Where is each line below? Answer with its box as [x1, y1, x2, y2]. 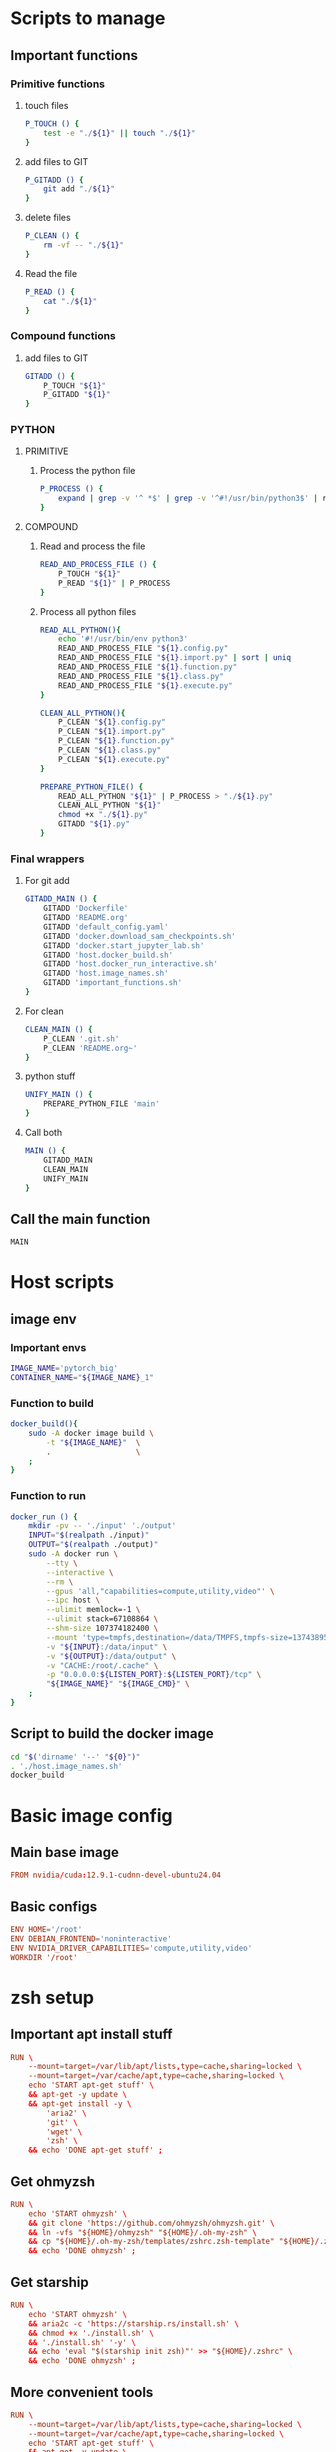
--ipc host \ [46, 1595, 101, 1606]
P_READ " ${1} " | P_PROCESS [58, 578, 171, 588]
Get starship [10, 2273, 89, 2291]
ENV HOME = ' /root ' [10, 1925, 83, 1935]
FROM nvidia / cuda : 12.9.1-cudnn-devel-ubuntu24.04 [10, 1870, 222, 1881]
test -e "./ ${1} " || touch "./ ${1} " [43, 128, 196, 138]
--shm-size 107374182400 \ [46, 1623, 159, 1634]
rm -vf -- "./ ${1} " [43, 240, 125, 250]
